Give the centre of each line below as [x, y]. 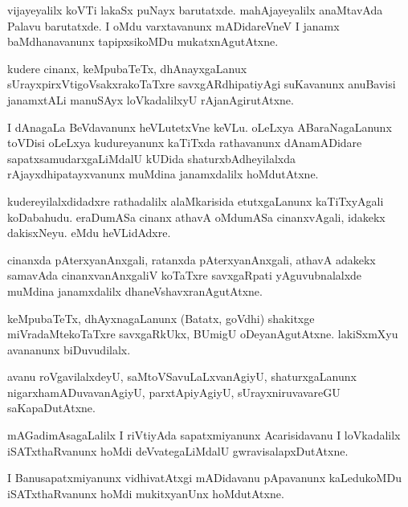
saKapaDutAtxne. [51, 408]
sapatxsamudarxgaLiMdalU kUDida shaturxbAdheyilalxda [151, 158]
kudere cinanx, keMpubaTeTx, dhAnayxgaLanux [127, 68]
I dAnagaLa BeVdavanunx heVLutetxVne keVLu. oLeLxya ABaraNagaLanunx [200, 127]
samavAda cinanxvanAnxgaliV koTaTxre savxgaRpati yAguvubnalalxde [185, 275]
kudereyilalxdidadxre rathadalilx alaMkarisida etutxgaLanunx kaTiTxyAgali [196, 200]
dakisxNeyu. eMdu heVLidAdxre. [89, 233]
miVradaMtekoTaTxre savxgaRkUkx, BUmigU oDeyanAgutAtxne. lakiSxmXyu [203, 334]
